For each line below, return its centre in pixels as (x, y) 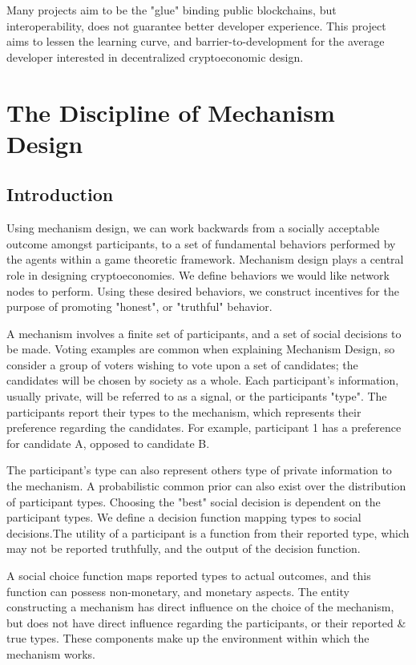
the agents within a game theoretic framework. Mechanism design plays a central (205, 259)
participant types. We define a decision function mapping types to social (184, 517)
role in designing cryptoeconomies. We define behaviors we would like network (198, 274)
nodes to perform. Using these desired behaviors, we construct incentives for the (203, 290)
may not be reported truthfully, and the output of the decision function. (184, 548)
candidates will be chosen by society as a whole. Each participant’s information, (203, 380)
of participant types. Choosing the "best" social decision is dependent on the (194, 501)
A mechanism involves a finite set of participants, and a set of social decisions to (204, 333)
